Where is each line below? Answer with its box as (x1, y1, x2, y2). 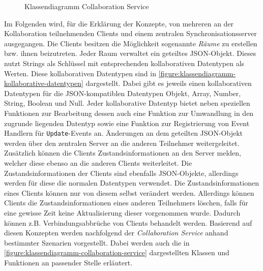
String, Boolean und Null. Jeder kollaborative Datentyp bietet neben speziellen (4, 98, 250, 108)
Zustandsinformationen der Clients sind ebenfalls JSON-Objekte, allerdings (4, 167, 239, 178)
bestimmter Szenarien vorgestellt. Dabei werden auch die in (4, 237, 190, 248)
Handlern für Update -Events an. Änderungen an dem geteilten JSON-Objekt (4, 128, 243, 138)
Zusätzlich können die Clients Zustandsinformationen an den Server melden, (4, 147, 241, 158)
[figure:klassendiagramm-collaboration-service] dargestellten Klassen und (4, 247, 229, 258)
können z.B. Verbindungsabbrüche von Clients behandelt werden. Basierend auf (4, 217, 252, 228)
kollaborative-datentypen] (4, 78, 84, 88)
